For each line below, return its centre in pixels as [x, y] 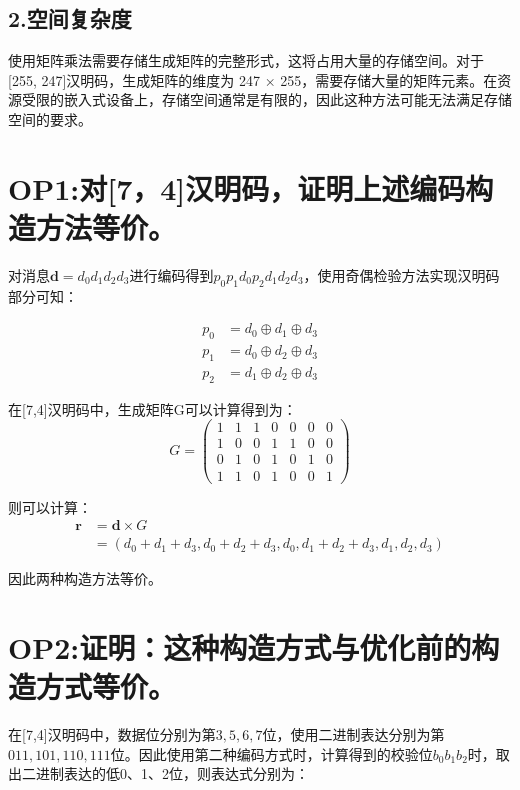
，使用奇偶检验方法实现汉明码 [401, 274]
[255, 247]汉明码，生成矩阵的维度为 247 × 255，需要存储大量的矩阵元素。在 [253, 79]
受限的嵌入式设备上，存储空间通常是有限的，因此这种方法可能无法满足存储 [266, 99]
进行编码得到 [171, 274]
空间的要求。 [50, 118]
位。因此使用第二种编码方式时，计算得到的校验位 [271, 753]
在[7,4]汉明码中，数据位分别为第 [112, 734]
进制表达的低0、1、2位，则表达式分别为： [172, 773]
